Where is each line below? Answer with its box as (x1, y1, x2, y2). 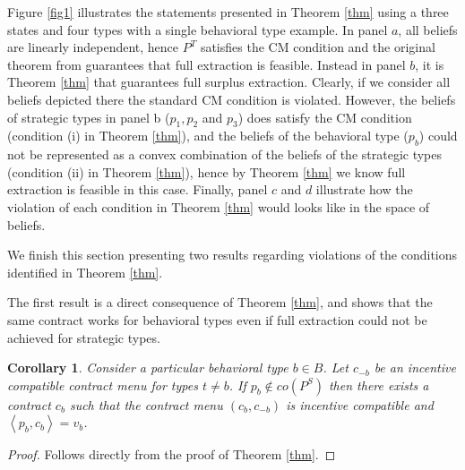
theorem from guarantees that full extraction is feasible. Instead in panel (7, 55, 406, 73)
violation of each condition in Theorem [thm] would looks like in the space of (7, 197, 430, 216)
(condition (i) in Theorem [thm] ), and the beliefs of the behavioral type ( (7, 126, 409, 145)
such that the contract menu (69, 395, 223, 414)
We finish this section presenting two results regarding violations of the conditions (7, 245, 458, 264)
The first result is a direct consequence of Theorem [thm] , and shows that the (7, 293, 433, 312)
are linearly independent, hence (7, 38, 179, 56)
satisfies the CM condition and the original (200, 38, 435, 56)
